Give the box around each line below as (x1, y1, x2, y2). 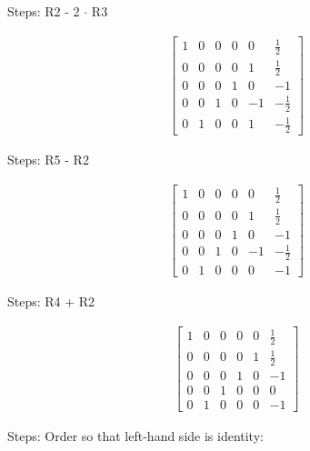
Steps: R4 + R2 (7, 291, 95, 310)
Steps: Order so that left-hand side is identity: (7, 426, 264, 446)
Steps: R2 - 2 (7, 2, 80, 20)
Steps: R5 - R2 (7, 150, 89, 169)
